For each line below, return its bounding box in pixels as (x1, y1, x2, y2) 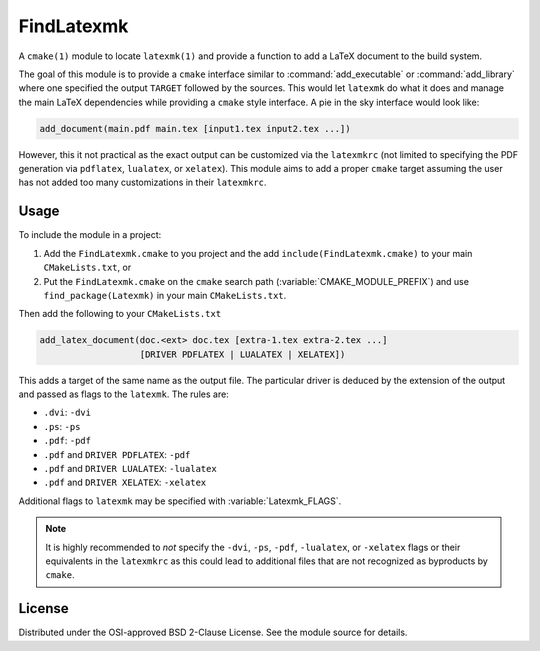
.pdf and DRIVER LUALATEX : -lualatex (43, 463, 217, 475)
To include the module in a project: (18, 229, 162, 241)
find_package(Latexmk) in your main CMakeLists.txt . (43, 289, 287, 301)
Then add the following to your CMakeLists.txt (18, 308, 222, 320)
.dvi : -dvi (43, 406, 92, 419)
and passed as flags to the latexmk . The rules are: (18, 388, 229, 400)
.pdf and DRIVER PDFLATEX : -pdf (43, 448, 191, 460)
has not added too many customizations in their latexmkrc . (18, 176, 267, 189)
